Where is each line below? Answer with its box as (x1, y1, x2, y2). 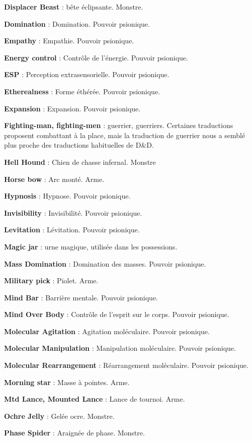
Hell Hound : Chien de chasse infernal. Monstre (4, 156, 156, 167)
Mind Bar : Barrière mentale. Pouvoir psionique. (4, 292, 158, 302)
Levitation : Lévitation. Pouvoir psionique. (4, 224, 140, 235)
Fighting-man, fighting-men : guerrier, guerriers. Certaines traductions (4, 120, 233, 131)
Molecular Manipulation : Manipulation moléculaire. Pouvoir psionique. (4, 343, 236, 353)
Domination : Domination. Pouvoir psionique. (4, 18, 150, 29)
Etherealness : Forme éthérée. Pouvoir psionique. (4, 86, 160, 96)
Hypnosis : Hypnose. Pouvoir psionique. (4, 191, 131, 201)
